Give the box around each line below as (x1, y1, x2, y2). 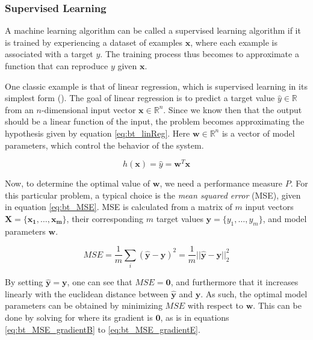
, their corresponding (66, 212, 143, 225)
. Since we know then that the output (163, 103, 302, 116)
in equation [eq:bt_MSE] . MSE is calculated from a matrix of (5, 200, 232, 213)
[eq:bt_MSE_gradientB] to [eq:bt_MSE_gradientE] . (5, 323, 200, 335)
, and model (262, 212, 307, 225)
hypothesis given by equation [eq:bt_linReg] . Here (5, 126, 190, 139)
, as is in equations (160, 311, 229, 323)
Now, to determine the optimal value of (5, 177, 150, 190)
